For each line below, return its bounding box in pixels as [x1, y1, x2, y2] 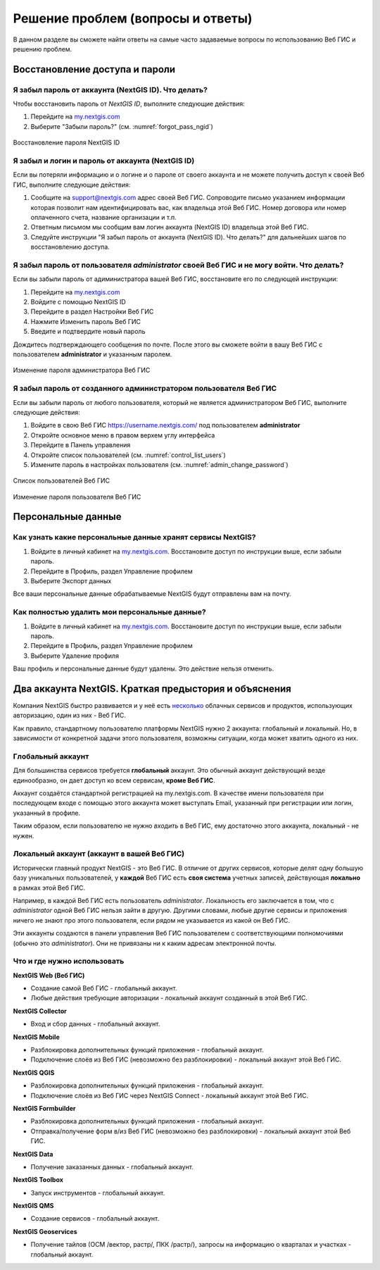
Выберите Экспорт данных [30, 577, 112, 585]
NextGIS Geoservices [13, 1227, 77, 1235]
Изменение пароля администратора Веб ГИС [13, 366, 151, 375]
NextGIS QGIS [13, 1068, 55, 1077]
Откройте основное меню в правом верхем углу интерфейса [30, 430, 215, 440]
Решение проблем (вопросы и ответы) [13, 11, 253, 26]
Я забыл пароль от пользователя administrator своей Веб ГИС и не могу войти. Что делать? [13, 260, 344, 270]
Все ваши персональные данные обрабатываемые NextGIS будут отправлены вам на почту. [13, 590, 291, 598]
